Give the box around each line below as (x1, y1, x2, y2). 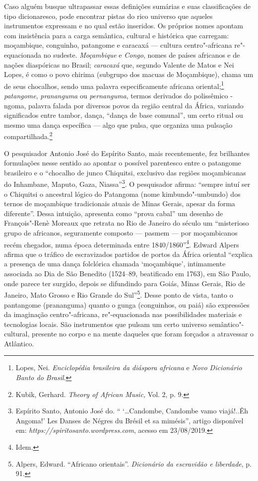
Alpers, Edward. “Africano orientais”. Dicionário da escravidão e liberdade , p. (15, 458, 252, 469)
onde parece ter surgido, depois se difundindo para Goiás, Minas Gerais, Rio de (4, 278, 246, 288)
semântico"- (209, 319, 244, 329)
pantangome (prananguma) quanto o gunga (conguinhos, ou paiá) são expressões (4, 299, 250, 310)
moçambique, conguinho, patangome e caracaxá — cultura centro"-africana (4, 40, 232, 50)
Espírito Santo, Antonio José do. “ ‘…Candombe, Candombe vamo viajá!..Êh (15, 405, 249, 416)
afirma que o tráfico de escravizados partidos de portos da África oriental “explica (4, 248, 253, 259)
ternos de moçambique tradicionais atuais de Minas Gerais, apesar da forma (4, 198, 235, 209)
